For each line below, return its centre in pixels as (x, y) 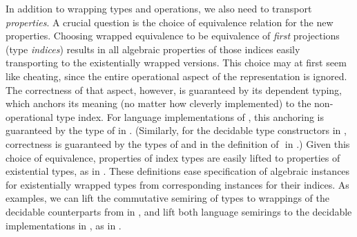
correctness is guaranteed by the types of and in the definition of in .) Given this (178, 143)
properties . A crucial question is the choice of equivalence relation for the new (170, 22)
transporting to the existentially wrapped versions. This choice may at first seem (176, 63)
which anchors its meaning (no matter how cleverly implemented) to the (158, 103)
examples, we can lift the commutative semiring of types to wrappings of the (167, 198)
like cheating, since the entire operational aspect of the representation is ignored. (176, 76)
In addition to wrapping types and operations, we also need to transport (159, 8)
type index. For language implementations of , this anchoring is (190, 116)
